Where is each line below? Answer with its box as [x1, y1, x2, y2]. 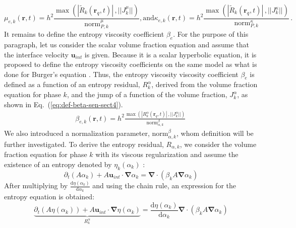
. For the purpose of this [173, 29, 249, 39]
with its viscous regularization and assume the [95, 149, 239, 160]
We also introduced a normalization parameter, [4, 128, 150, 138]
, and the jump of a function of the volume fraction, [67, 89, 227, 100]
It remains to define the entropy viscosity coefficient [4, 29, 164, 39]
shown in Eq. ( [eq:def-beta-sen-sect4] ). [4, 99, 123, 109]
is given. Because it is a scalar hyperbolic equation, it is [84, 49, 257, 59]
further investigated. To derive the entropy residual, [4, 138, 164, 149]
